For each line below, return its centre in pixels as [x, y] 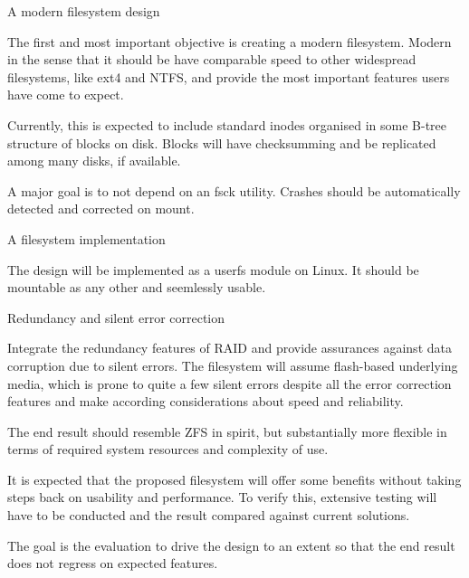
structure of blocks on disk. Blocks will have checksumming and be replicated [222, 142]
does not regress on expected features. [113, 563]
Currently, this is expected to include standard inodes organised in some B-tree [227, 124]
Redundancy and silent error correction [116, 317]
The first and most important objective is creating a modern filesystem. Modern [230, 41]
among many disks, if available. [94, 161]
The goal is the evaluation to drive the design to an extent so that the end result [231, 545]
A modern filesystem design [84, 11]
